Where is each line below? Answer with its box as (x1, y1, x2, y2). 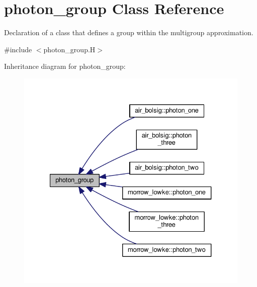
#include (4, 44, 32, 54)
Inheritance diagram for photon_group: (4, 61, 126, 71)
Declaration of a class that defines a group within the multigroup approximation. (4, 27, 253, 38)
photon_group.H (43, 44, 96, 54)
